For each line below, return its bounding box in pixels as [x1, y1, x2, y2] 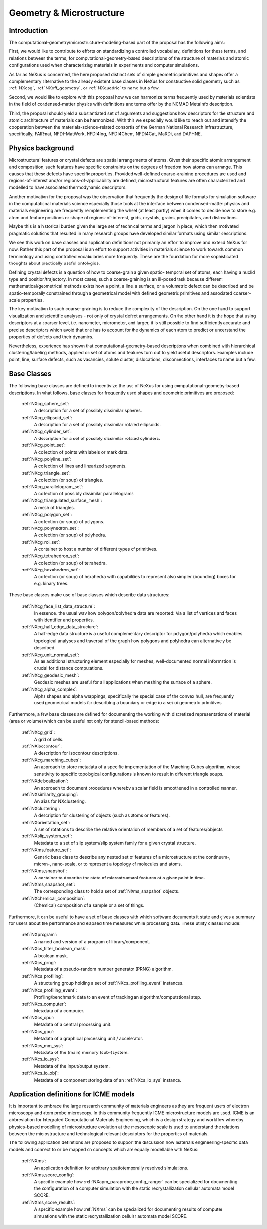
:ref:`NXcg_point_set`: [21, 442, 66, 448]
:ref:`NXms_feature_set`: [21, 847, 71, 853]
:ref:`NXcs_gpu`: [21, 1028, 55, 1034]
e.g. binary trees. [34, 581, 69, 587]
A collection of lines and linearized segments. [34, 463, 127, 469]
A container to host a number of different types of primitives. [34, 546, 158, 552]
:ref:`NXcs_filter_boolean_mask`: [21, 946, 88, 952]
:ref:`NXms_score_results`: [21, 1199, 76, 1205]
